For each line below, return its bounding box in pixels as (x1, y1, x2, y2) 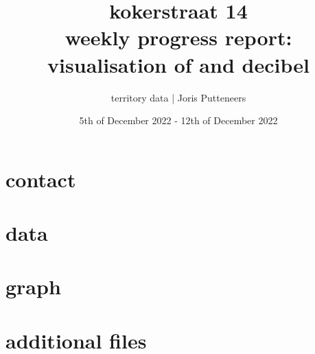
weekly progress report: (65, 23, 292, 51)
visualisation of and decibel (47, 50, 310, 78)
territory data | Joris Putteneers (110, 90, 246, 104)
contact (5, 165, 76, 193)
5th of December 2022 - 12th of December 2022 (79, 113, 278, 128)
